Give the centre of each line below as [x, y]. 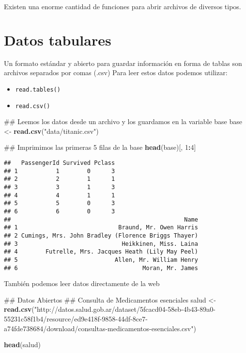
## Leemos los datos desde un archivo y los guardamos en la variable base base [123, 121]
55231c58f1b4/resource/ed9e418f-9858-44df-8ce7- [76, 318]
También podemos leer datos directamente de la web [82, 283]
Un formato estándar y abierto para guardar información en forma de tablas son [123, 63]
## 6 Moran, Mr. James [101, 268]
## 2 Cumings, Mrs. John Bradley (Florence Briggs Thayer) [101, 235]
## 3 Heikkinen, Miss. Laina [101, 244]
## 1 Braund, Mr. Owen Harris [101, 228]
